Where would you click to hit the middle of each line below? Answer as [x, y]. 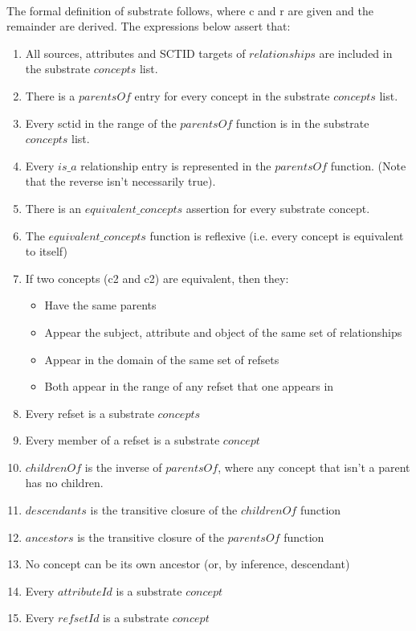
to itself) [46, 251]
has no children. [64, 483]
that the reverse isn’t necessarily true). [120, 181]
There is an [53, 208]
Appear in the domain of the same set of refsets [162, 359]
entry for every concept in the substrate [232, 95]
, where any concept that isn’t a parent [314, 467]
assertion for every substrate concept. [278, 208]
